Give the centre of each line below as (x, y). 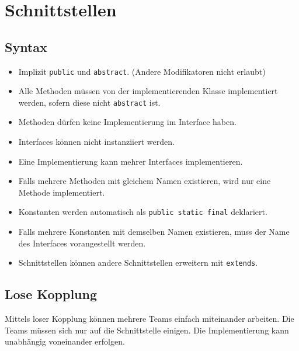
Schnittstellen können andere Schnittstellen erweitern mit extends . (138, 263)
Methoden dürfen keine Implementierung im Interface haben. (127, 122)
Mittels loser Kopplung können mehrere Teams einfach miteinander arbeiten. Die (149, 319)
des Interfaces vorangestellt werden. (82, 243)
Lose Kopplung (51, 294)
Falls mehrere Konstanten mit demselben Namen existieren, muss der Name (154, 232)
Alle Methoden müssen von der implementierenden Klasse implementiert (148, 91)
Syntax (26, 46)
